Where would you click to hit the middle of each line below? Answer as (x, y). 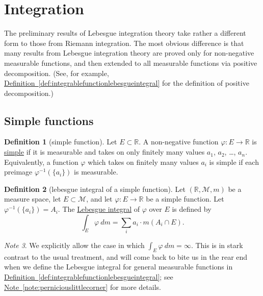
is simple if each (234, 162)
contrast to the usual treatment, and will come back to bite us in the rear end (126, 256)
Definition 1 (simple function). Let (61, 142)
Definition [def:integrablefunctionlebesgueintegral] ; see (89, 276)
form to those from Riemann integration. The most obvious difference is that (124, 43)
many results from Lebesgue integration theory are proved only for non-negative (129, 53)
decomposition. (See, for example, (57, 73)
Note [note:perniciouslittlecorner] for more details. (83, 287)
